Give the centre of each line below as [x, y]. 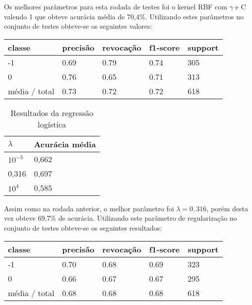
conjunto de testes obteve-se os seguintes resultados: [83, 227]
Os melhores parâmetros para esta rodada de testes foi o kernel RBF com [116, 6]
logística [52, 124]
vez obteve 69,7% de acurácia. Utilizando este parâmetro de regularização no [121, 218]
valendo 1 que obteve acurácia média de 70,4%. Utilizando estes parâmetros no [124, 16]
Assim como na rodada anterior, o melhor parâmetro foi [89, 208]
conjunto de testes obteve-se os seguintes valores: [78, 26]
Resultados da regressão [52, 113]
